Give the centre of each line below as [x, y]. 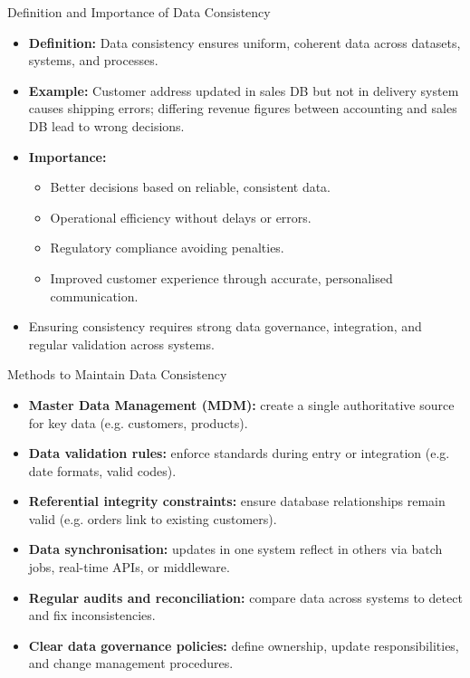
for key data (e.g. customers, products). [138, 422]
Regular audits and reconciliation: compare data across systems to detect [245, 597]
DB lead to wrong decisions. [106, 125]
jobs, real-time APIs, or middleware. [129, 567]
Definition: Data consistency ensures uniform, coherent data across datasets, [245, 42]
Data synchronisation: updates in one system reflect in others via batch [235, 549]
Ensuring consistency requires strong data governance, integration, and [225, 326]
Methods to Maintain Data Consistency [117, 374]
